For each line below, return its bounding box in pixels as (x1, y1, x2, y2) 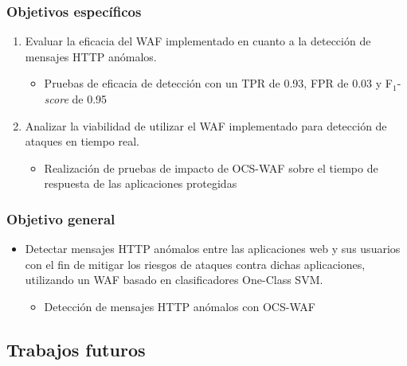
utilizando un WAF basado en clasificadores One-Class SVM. (25, 271, 323, 288)
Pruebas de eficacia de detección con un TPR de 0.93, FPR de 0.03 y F (44, 75, 393, 91)
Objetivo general (6, 208, 115, 228)
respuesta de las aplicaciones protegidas (44, 175, 237, 192)
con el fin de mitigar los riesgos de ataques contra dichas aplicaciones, (25, 255, 366, 272)
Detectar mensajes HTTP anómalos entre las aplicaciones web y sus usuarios (25, 240, 401, 257)
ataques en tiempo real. (25, 133, 140, 150)
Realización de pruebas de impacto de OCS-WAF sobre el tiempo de (44, 159, 378, 176)
